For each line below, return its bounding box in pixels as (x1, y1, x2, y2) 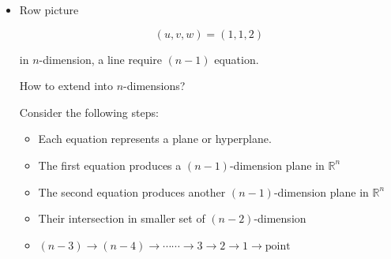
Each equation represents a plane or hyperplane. (38, 130, 272, 147)
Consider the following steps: (19, 103, 159, 120)
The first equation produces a (38, 156, 182, 173)
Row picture (19, 2, 79, 17)
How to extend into (19, 77, 114, 94)
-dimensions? (123, 77, 186, 94)
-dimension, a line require (39, 51, 162, 67)
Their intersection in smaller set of (38, 210, 205, 227)
